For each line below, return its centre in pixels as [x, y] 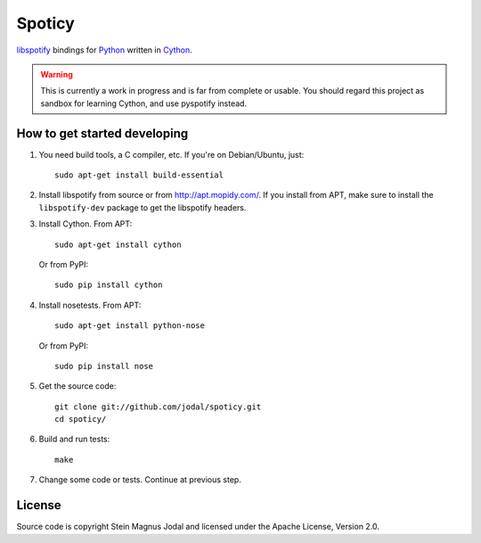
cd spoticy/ [81, 420]
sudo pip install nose [104, 366]
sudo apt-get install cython [118, 244]
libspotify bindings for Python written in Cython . [105, 50]
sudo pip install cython [109, 285]
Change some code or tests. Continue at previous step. [140, 480]
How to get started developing [102, 133]
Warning [57, 74]
